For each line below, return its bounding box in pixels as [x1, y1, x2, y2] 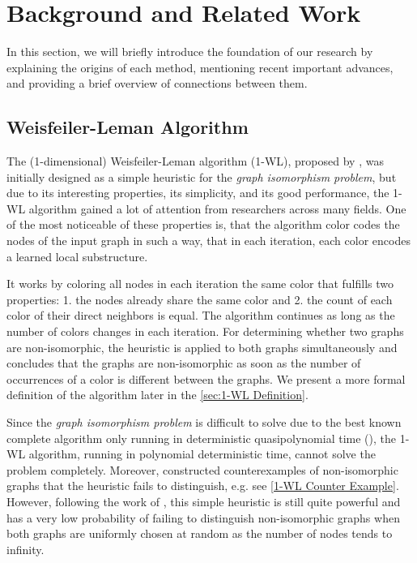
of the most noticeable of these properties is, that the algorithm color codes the [6, 216, 400, 233]
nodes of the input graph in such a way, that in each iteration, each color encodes [6, 232, 411, 249]
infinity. [6, 540, 45, 557]
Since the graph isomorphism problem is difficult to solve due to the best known [6, 414, 402, 431]
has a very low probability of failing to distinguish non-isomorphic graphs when [6, 509, 400, 526]
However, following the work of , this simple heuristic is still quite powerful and [6, 492, 401, 509]
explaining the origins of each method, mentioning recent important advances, [6, 58, 394, 75]
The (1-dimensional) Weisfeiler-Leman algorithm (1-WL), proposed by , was [6, 153, 384, 170]
